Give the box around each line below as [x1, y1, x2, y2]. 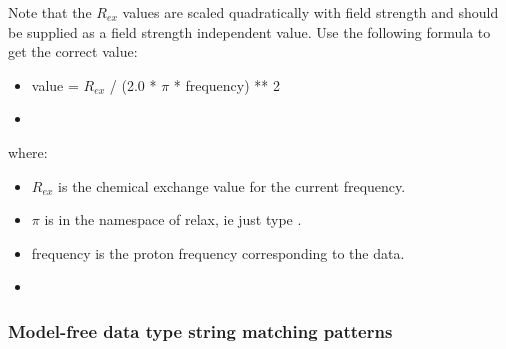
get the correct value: [8, 41, 138, 62]
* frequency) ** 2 [173, 74, 280, 95]
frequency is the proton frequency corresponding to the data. [31, 242, 405, 263]
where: [8, 141, 48, 162]
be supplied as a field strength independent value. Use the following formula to [8, 21, 491, 42]
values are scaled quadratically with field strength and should [122, 2, 499, 22]
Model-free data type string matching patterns [8, 318, 393, 343]
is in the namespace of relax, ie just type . [44, 209, 302, 230]
